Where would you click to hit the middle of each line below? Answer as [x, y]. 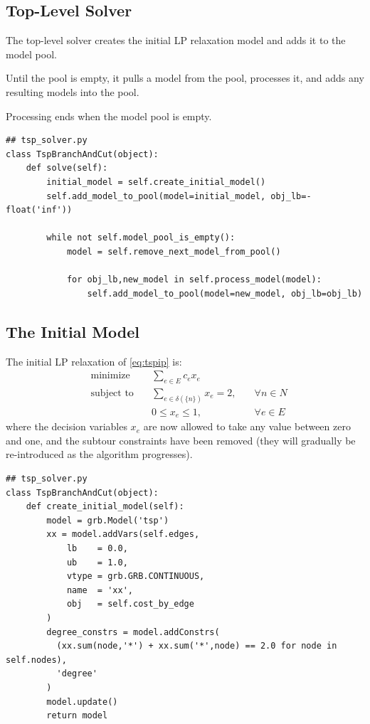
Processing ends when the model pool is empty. [109, 116]
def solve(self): [67, 168]
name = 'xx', [100, 590]
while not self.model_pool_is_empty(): [141, 238]
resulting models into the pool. [73, 91]
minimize [110, 376]
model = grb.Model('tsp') [108, 520]
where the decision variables [67, 426]
